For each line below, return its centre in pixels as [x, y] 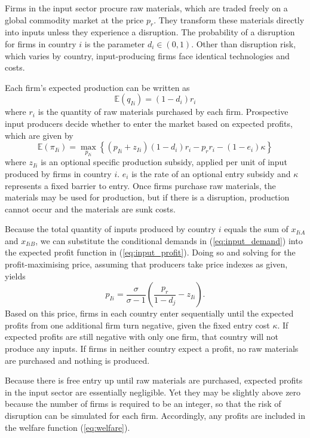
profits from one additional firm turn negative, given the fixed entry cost [137, 325]
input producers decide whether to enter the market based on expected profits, [149, 123]
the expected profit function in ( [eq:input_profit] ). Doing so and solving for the [150, 252]
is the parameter [115, 43]
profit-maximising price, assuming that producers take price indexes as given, [146, 264]
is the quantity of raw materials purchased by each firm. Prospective [163, 112]
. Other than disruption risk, [244, 43]
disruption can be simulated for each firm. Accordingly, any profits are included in [155, 415]
